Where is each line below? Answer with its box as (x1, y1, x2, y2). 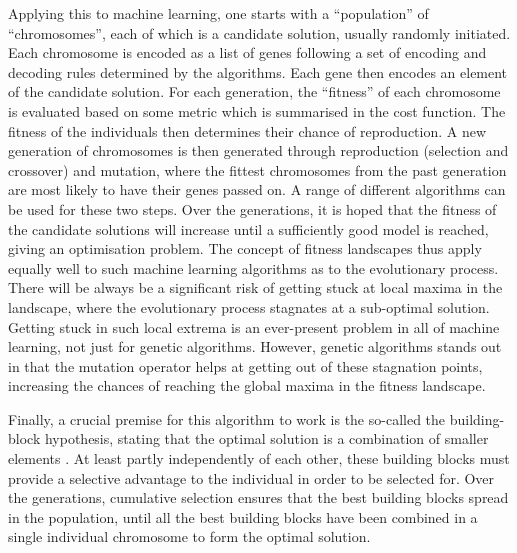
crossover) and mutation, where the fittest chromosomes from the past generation (8, 159, 507, 180)
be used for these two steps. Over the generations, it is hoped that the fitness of (8, 198, 497, 219)
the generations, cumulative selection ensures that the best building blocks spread (8, 487, 509, 508)
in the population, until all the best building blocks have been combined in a (8, 506, 478, 527)
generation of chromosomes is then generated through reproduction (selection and (8, 140, 509, 161)
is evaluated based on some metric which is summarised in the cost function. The (8, 100, 506, 121)
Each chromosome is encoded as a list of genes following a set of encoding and (8, 42, 487, 63)
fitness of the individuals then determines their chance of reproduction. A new (8, 120, 487, 141)
